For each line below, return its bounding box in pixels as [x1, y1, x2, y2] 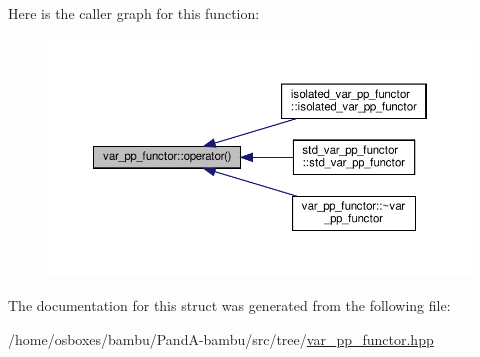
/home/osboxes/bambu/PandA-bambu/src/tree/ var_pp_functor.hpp [8, 328, 434, 349]
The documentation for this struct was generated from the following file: [8, 294, 451, 315]
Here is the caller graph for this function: [8, 3, 260, 23]
